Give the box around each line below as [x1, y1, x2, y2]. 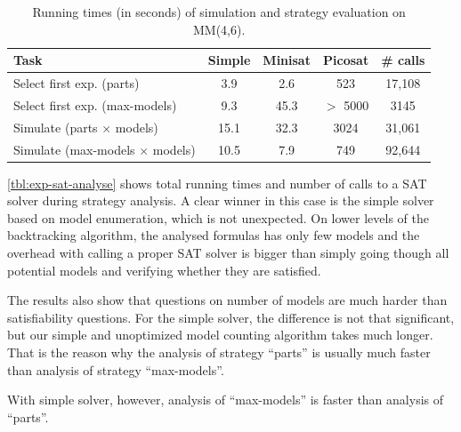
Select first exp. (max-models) [13, 95, 177, 114]
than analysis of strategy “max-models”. [7, 360, 224, 379]
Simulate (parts [13, 117, 98, 136]
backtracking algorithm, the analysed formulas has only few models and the [7, 226, 420, 244]
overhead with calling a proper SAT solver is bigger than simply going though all [7, 244, 449, 262]
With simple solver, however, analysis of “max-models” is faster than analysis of [7, 390, 443, 409]
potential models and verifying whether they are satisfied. [7, 260, 321, 279]
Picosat [323, 51, 369, 69]
